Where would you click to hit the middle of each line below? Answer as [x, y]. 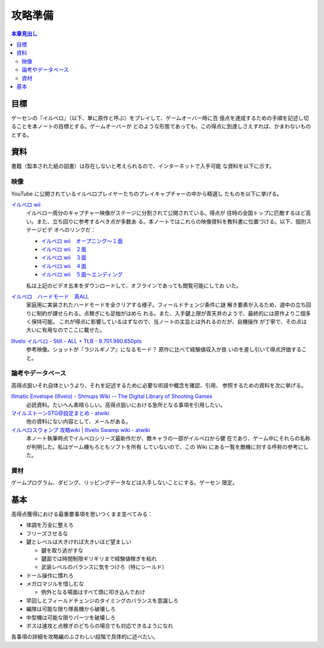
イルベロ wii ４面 [64, 266]
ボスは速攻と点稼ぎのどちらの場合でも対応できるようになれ [100, 626]
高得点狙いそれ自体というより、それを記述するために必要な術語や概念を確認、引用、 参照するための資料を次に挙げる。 [159, 385]
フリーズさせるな [47, 533]
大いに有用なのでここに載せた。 [65, 330]
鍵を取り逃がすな [62, 550]
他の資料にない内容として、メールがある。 [79, 421]
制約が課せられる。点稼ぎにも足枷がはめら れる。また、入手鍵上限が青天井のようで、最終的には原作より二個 [171, 313]
